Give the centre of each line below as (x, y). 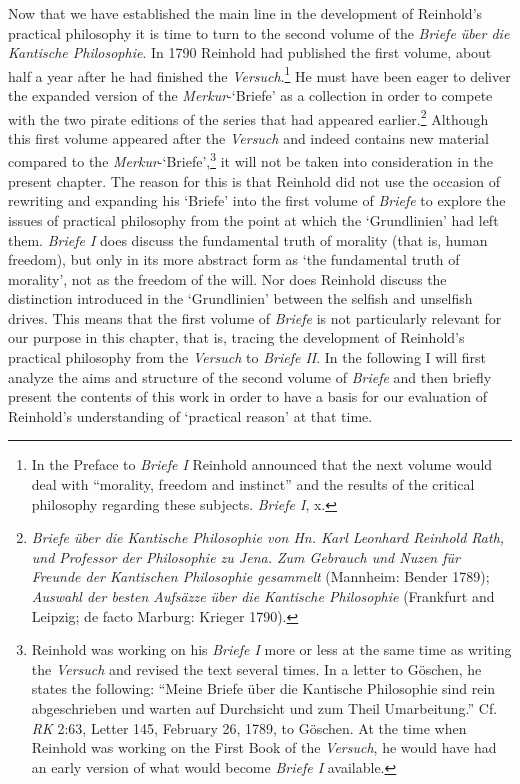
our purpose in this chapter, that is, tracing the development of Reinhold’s (236, 337)
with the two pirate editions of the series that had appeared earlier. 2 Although (248, 117)
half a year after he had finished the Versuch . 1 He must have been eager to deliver (259, 74)
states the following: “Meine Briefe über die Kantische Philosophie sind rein (263, 688)
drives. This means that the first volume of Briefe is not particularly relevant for (255, 317)
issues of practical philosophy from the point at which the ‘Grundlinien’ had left (253, 219)
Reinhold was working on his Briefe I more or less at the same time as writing (271, 649)
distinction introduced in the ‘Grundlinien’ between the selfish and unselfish (240, 298)
